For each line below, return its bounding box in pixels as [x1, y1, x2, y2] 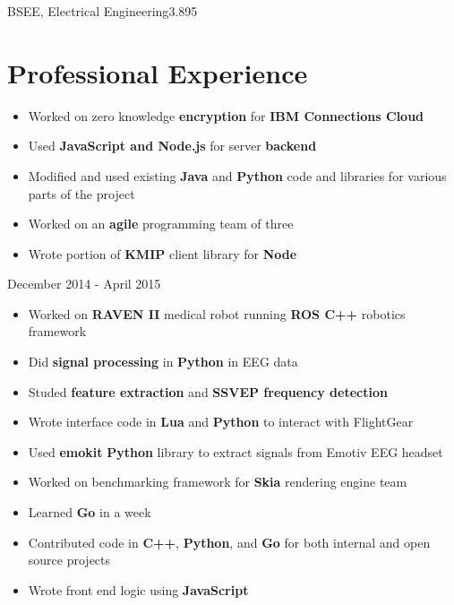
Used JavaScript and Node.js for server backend [28, 136, 317, 155]
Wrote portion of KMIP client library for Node [28, 244, 297, 263]
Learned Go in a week [28, 503, 151, 522]
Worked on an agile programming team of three [28, 214, 294, 233]
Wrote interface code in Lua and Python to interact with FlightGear [28, 412, 414, 431]
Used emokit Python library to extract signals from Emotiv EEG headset [28, 442, 443, 461]
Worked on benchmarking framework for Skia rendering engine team [28, 472, 407, 491]
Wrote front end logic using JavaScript [28, 580, 249, 599]
